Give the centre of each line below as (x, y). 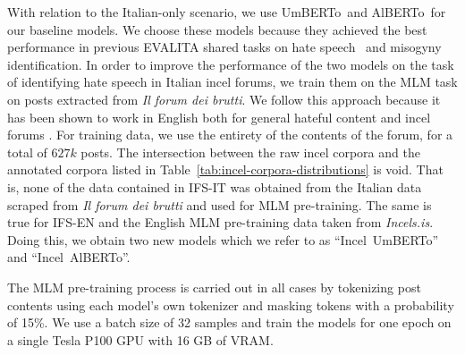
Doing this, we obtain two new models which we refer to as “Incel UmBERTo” (223, 239)
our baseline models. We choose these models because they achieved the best (217, 29)
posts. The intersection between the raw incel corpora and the (250, 152)
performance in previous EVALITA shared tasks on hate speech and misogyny (224, 47)
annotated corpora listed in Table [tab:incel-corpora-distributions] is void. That (225, 169)
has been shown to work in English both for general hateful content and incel (219, 117)
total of (27, 152)
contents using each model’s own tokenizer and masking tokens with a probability (231, 304)
